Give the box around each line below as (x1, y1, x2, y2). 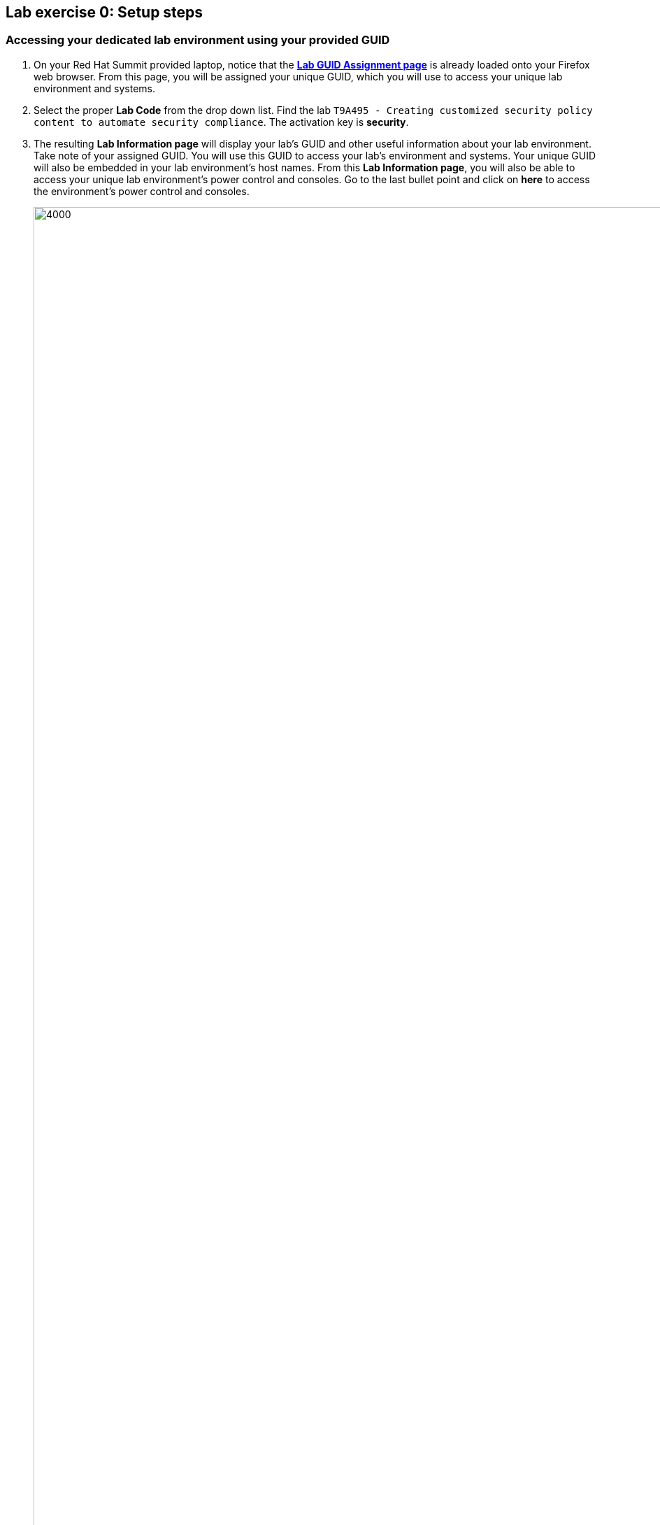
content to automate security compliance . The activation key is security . (34, 115, 409, 128)
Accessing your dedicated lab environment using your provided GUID (6, 33, 390, 48)
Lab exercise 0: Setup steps (6, 3, 203, 21)
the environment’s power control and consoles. (34, 185, 250, 197)
